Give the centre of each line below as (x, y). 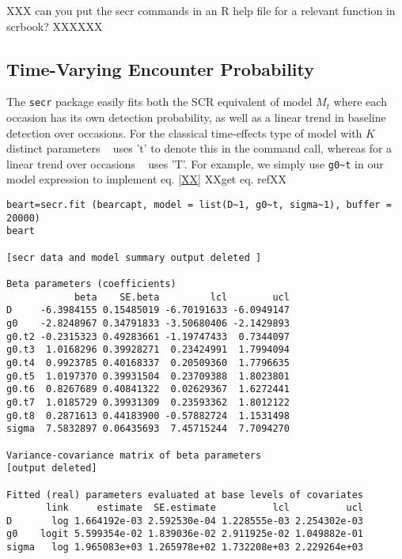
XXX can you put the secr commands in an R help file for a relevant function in (201, 10)
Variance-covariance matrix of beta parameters (134, 455)
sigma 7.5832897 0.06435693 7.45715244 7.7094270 (148, 429)
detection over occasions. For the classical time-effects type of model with (184, 132)
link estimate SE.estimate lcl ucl (205, 508)
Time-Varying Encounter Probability (161, 68)
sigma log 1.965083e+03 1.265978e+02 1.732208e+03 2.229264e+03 (185, 548)
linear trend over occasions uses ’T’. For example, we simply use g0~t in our (195, 163)
